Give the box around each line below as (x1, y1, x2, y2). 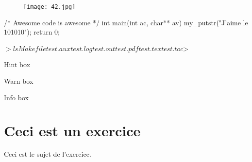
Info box (4, 92, 29, 102)
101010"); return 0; (4, 27, 60, 37)
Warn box (4, 76, 34, 86)
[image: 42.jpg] (23, 3, 76, 10)
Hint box (4, 59, 31, 70)
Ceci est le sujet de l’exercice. (4, 149, 91, 159)
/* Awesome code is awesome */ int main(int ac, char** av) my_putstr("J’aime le (4, 17, 248, 27)
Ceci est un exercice (4, 121, 141, 141)
